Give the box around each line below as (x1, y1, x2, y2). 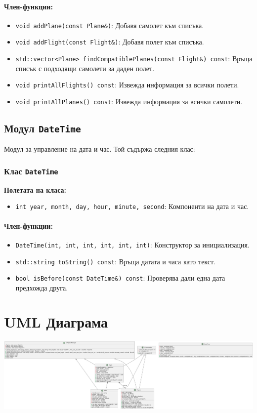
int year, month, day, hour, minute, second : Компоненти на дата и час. (15, 201, 249, 211)
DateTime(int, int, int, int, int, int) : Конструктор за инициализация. (15, 239, 250, 249)
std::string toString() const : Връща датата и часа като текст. (15, 256, 216, 266)
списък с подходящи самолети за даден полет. (15, 63, 155, 73)
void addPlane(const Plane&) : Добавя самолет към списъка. (15, 20, 204, 30)
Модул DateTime (4, 121, 81, 136)
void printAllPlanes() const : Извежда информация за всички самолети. (15, 96, 243, 107)
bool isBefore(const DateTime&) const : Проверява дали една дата (15, 273, 225, 283)
